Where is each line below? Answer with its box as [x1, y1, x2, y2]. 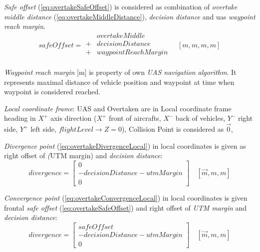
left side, [30, 124, 56, 134]
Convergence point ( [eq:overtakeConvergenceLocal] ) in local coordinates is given [4, 192, 248, 203]
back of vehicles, [175, 113, 226, 123]
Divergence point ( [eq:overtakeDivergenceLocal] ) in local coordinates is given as [4, 140, 246, 151]
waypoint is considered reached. [4, 86, 101, 97]
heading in [4, 113, 36, 123]
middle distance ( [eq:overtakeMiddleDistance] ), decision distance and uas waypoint [4, 11, 256, 21]
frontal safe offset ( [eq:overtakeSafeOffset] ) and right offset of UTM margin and [4, 202, 247, 213]
